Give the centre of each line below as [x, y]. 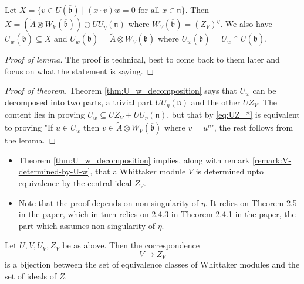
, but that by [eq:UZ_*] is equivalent [233, 114]
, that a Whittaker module [138, 171]
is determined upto [229, 171]
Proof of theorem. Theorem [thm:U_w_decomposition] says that [121, 90]
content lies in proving [45, 114]
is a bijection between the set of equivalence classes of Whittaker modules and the [152, 264]
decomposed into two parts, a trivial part [79, 102]
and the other [216, 102]
